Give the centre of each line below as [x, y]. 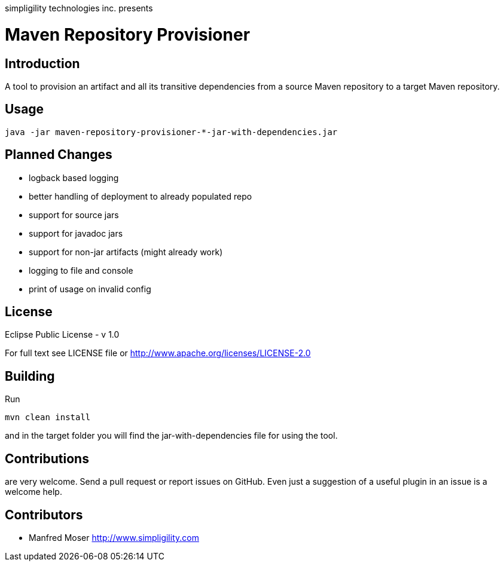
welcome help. [33, 492]
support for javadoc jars [76, 233]
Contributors [44, 515]
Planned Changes [59, 155]
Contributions [47, 458]
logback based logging [74, 178]
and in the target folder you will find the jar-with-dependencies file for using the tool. [171, 436]
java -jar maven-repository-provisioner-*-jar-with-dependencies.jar [171, 132]
